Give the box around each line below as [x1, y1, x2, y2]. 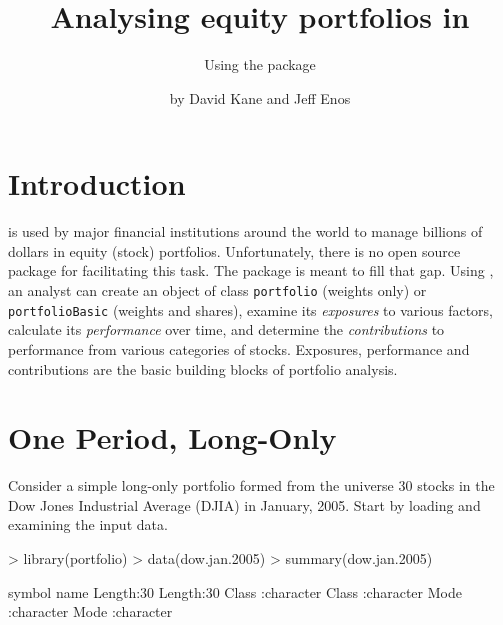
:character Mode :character [8, 601, 173, 622]
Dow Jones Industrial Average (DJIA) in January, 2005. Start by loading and [8, 494, 481, 515]
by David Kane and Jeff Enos [169, 87, 351, 108]
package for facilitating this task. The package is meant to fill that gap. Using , [8, 260, 494, 281]
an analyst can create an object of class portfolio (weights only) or [8, 280, 427, 301]
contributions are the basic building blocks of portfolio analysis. [8, 358, 398, 379]
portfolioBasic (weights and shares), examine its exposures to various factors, [8, 299, 493, 320]
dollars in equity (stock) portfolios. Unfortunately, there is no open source [8, 240, 461, 261]
